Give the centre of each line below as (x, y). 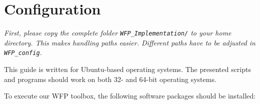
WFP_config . (23, 52)
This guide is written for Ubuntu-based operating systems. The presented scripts (127, 69)
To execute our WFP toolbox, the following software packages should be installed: (130, 96)
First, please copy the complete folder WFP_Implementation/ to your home (118, 33)
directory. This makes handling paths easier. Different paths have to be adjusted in (130, 42)
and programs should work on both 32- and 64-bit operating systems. (110, 79)
